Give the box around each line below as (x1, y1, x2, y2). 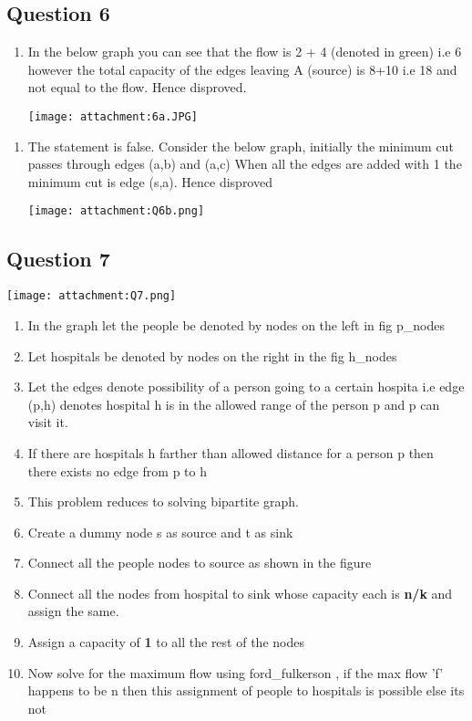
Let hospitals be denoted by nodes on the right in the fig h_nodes (27, 346, 397, 365)
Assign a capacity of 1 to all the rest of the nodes (27, 632, 304, 652)
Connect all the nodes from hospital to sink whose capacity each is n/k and (27, 583, 453, 602)
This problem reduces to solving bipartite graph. (27, 492, 299, 511)
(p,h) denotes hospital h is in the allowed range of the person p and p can (27, 394, 440, 413)
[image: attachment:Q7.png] (6, 289, 177, 303)
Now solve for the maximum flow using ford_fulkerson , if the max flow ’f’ (27, 663, 444, 682)
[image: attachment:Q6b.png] (27, 204, 205, 218)
